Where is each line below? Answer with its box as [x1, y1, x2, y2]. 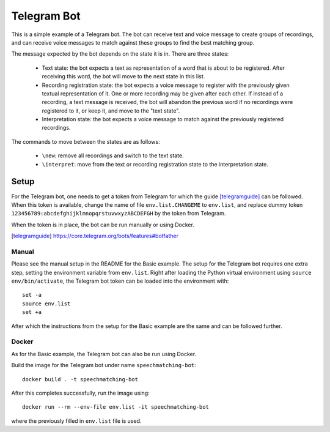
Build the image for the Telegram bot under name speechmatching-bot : [11, 362, 197, 369]
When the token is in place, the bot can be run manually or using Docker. [11, 221, 195, 228]
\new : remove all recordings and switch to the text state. [42, 152, 184, 159]
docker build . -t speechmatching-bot [22, 376, 139, 382]
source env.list [22, 300, 71, 307]
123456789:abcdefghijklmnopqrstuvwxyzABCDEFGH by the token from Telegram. [11, 210, 226, 217]
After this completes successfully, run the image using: [11, 389, 150, 397]
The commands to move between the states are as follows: [11, 138, 160, 145]
